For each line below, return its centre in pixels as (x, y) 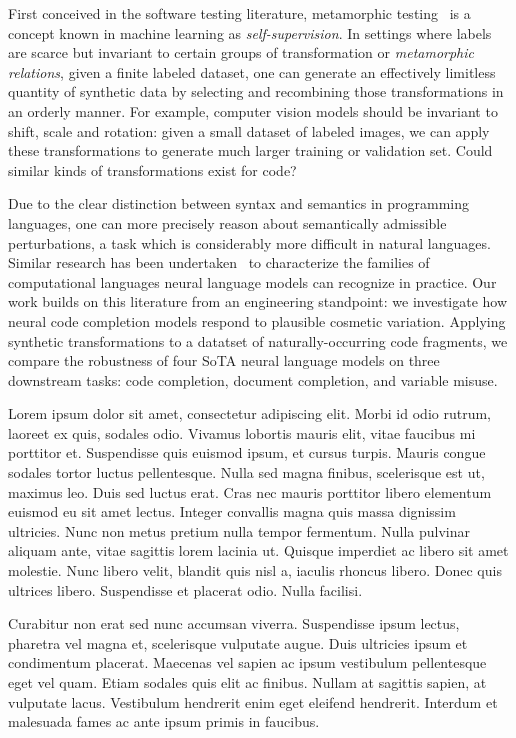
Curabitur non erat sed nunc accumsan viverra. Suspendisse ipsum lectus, (234, 623)
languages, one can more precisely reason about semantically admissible (227, 222)
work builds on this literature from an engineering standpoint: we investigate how (258, 301)
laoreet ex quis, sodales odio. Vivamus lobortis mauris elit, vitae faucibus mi (242, 432)
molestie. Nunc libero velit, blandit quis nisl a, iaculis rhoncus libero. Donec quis (255, 570)
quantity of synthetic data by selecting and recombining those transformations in (256, 91)
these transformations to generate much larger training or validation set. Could (250, 150)
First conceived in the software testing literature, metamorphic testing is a (239, 13)
